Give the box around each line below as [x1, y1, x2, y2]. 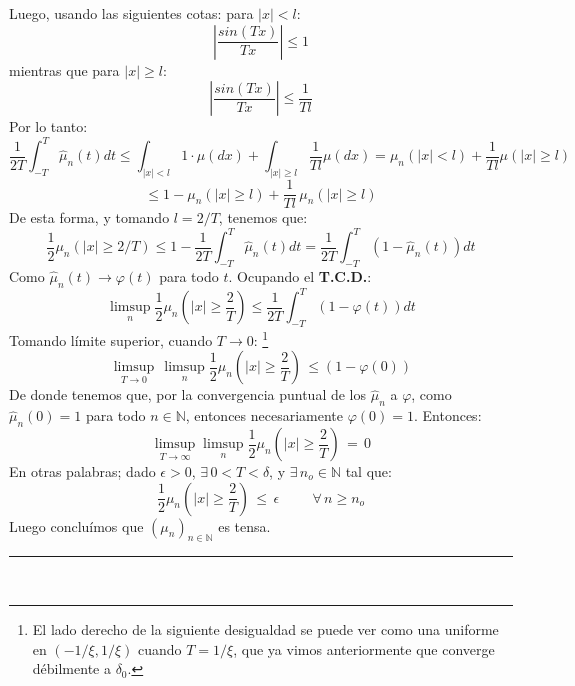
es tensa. [218, 515, 271, 536]
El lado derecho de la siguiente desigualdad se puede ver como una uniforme [32, 619, 499, 640]
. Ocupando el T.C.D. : [228, 266, 372, 287]
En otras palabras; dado [9, 461, 156, 482]
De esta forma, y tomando [9, 207, 170, 228]
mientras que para [9, 59, 120, 80]
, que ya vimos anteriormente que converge [233, 638, 495, 659]
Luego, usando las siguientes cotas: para [9, 3, 254, 23]
